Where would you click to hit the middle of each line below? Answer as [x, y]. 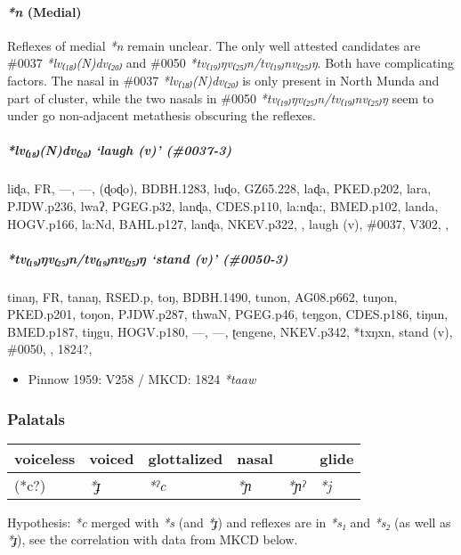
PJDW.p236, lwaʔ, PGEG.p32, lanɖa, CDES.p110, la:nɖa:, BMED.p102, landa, [223, 205]
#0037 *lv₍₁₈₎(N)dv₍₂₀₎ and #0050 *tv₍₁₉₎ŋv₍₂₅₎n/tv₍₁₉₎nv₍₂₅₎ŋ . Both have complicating [231, 63]
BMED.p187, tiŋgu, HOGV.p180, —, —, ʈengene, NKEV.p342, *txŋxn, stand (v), [230, 331]
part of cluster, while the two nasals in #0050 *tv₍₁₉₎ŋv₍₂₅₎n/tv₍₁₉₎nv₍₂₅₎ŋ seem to [221, 98]
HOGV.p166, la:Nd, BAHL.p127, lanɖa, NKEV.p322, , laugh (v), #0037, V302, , [228, 223]
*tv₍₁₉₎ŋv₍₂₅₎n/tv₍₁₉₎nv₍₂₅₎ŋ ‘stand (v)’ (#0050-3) [148, 258]
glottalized [186, 458]
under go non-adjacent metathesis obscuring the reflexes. [162, 115]
